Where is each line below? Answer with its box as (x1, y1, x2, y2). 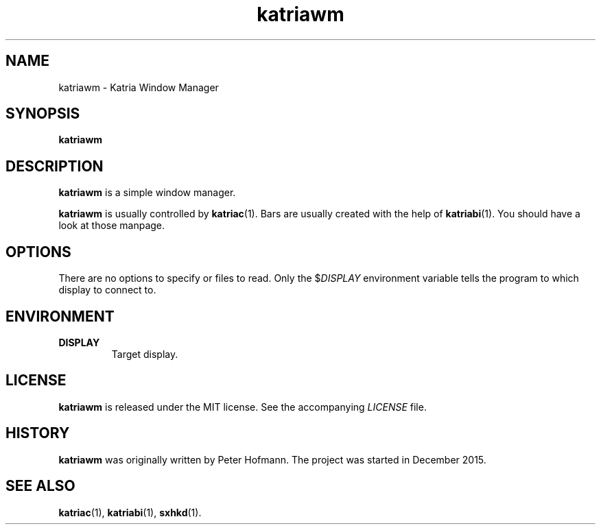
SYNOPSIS (5, 105, 80, 123)
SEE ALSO (5, 477, 75, 495)
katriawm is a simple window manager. (58, 186, 236, 199)
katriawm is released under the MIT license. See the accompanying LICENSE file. (58, 400, 427, 413)
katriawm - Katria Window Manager (58, 81, 219, 93)
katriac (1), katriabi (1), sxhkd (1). (58, 506, 202, 518)
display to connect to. (58, 284, 156, 296)
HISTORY (5, 424, 70, 442)
